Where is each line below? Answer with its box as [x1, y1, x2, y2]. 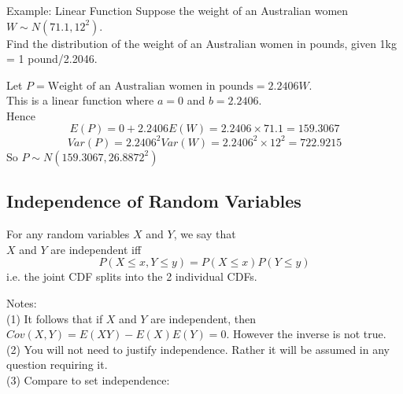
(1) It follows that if [6, 310, 103, 326]
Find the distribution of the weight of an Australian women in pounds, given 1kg [6, 35, 397, 51]
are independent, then [150, 310, 257, 326]
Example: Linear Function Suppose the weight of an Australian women [6, 2, 349, 18]
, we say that [173, 226, 236, 242]
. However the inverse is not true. [226, 326, 386, 342]
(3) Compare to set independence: [6, 371, 170, 388]
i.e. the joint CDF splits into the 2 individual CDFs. [6, 268, 257, 285]
